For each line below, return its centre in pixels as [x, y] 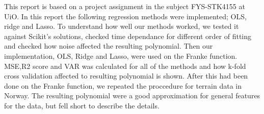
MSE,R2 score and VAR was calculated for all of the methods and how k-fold [125, 66]
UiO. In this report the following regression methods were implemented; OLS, [125, 16]
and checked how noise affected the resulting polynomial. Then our [109, 46]
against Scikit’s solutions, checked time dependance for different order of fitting [128, 36]
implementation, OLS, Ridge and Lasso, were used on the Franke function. [121, 55]
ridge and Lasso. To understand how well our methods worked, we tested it [122, 26]
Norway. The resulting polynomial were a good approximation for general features [132, 96]
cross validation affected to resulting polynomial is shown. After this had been [126, 76]
